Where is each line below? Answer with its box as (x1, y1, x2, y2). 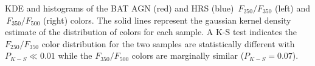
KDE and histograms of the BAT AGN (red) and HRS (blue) (5, 2, 234, 14)
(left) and (275, 2, 311, 14)
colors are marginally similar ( (131, 49, 244, 62)
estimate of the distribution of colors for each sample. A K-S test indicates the (5, 25, 297, 38)
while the (58, 49, 92, 62)
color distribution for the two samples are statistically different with (41, 37, 295, 50)
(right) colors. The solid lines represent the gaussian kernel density (43, 13, 291, 26)
